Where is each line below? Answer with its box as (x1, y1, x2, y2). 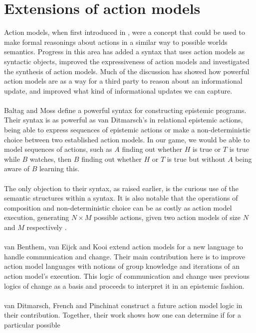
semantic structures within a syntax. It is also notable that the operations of (4, 193, 238, 203)
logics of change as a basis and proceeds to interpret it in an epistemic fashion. (4, 280, 245, 291)
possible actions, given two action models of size (94, 212, 241, 222)
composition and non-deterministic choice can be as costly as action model (4, 202, 232, 213)
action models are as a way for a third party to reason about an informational (4, 76, 243, 86)
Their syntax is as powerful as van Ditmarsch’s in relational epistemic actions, (4, 114, 243, 125)
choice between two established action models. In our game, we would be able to (4, 134, 250, 144)
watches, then (29, 153, 72, 164)
